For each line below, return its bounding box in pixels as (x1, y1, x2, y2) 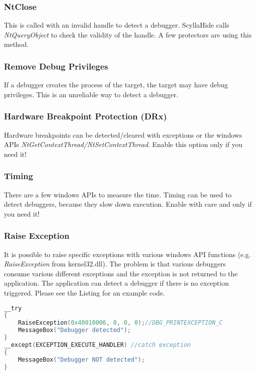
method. (4, 39, 29, 49)
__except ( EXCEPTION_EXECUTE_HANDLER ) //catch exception (4, 341, 191, 348)
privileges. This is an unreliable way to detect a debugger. (4, 89, 179, 99)
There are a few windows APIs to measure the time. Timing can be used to (4, 189, 232, 199)
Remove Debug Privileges (4, 60, 108, 72)
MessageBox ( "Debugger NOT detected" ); (18, 356, 145, 363)
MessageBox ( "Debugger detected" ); (18, 327, 131, 334)
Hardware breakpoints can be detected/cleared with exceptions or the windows (4, 129, 242, 140)
